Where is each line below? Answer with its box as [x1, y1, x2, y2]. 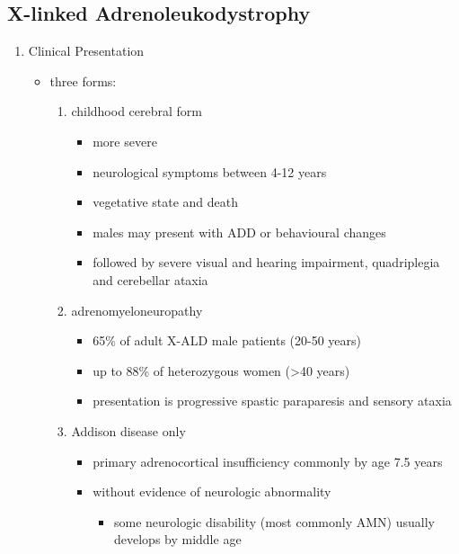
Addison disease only [71, 421, 186, 440]
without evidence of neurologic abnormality [93, 482, 331, 501]
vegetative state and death [93, 192, 239, 211]
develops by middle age [113, 530, 242, 549]
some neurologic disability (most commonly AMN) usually [113, 512, 435, 531]
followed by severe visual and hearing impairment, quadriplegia [93, 253, 440, 272]
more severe [93, 131, 157, 150]
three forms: [49, 71, 117, 90]
